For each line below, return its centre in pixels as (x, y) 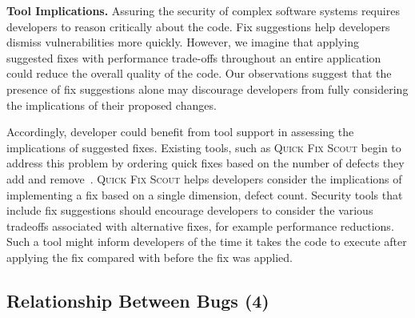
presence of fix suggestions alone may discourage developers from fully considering (207, 89)
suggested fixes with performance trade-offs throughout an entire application (194, 57)
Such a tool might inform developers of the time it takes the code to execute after (207, 242)
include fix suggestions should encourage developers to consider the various (190, 210)
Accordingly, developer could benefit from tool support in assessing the (180, 132)
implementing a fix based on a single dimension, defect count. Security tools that (205, 194)
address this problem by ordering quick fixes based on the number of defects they (206, 163)
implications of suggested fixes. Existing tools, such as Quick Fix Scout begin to (204, 147)
